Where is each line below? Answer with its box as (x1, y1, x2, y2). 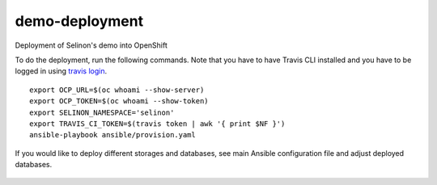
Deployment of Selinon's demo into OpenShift (15, 40, 168, 50)
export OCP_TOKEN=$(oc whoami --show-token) (29, 97, 210, 106)
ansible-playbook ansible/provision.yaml (29, 130, 196, 140)
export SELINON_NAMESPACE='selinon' (29, 107, 175, 117)
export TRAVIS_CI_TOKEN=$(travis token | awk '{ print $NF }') (29, 119, 286, 128)
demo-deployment (15, 12, 144, 30)
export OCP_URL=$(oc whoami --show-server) (29, 85, 205, 95)
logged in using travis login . (15, 66, 108, 76)
